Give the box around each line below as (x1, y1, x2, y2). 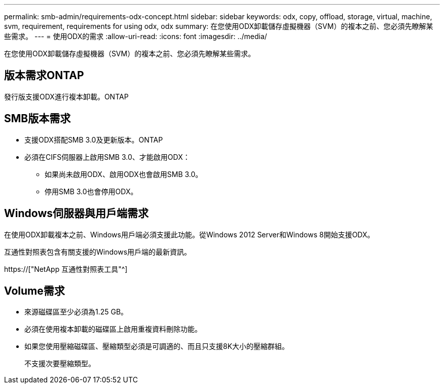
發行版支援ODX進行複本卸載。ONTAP (4, 92, 129, 101)
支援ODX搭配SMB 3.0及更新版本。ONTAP (24, 135, 163, 144)
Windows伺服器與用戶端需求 (4, 207, 149, 220)
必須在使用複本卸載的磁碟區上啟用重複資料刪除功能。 (24, 325, 202, 334)
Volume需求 (4, 284, 65, 297)
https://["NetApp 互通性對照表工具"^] (4, 264, 128, 273)
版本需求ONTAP (4, 69, 84, 82)
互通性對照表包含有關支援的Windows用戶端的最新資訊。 (4, 247, 192, 256)
